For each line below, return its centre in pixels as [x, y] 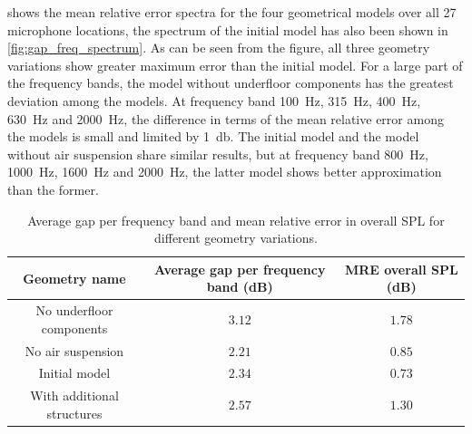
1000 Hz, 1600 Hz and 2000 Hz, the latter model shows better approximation [225, 172]
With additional [74, 395]
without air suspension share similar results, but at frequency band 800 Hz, [218, 154]
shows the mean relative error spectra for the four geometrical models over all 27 [232, 12]
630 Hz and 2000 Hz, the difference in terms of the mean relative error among [226, 118]
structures [74, 413]
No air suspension [74, 350]
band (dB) [240, 287]
